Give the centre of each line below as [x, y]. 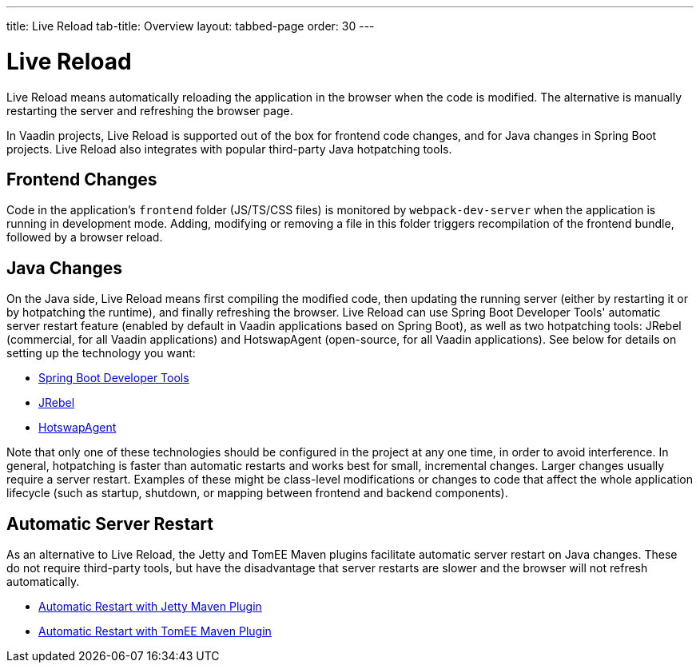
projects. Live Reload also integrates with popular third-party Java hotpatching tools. [229, 149]
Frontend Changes [82, 179]
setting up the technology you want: [101, 353]
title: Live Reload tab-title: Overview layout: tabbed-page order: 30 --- [191, 26]
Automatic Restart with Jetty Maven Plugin [150, 607]
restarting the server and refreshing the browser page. [150, 110]
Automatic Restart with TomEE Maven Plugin [155, 631]
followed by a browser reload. [85, 237]
